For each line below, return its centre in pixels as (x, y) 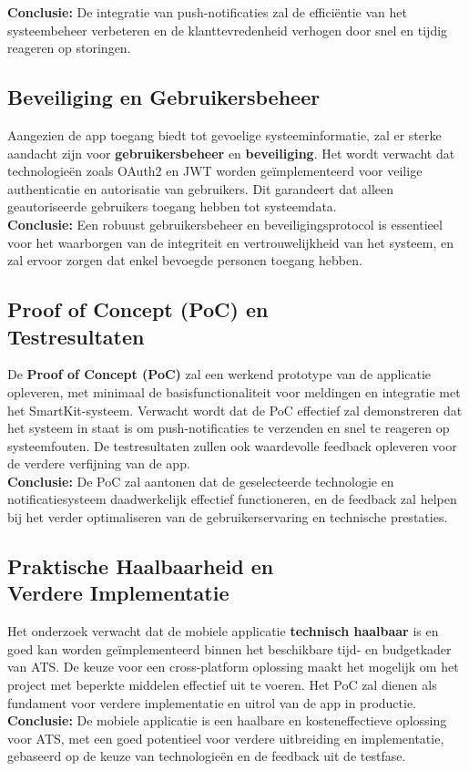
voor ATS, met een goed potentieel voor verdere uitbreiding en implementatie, (226, 738)
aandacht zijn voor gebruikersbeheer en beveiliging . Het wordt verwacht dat (231, 153)
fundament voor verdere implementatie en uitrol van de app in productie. (212, 702)
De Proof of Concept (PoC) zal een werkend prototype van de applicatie (219, 374)
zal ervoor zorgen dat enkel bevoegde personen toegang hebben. (185, 260)
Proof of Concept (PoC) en (138, 309)
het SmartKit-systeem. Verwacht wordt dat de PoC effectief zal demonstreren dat (235, 410)
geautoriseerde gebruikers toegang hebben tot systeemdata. (172, 206)
